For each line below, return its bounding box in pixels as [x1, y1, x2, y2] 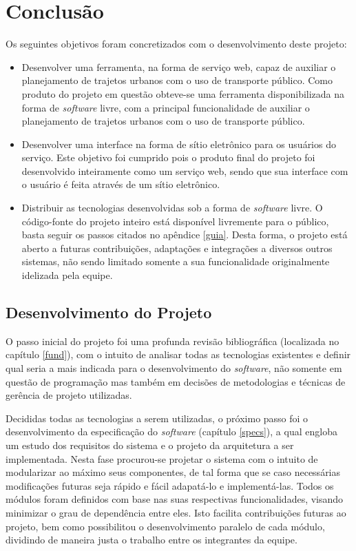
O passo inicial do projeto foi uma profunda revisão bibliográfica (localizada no [6, 333, 339, 348]
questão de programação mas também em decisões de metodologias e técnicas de [6, 374, 346, 388]
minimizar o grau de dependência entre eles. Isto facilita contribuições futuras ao [6, 505, 346, 519]
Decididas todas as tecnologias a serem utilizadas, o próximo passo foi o [6, 410, 308, 425]
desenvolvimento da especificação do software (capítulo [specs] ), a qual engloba [6, 424, 337, 439]
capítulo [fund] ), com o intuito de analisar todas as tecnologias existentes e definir [6, 347, 351, 362]
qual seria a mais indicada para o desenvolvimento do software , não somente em [6, 361, 342, 375]
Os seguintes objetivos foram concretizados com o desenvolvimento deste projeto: [6, 37, 347, 51]
